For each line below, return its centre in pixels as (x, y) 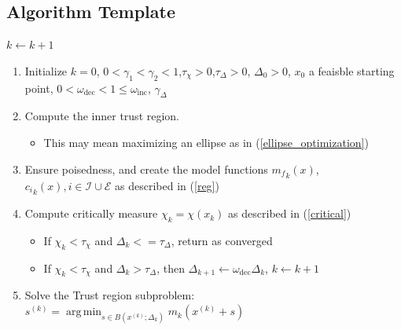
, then (171, 268)
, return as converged (222, 240)
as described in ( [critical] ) (290, 213)
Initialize (46, 70)
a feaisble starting (351, 70)
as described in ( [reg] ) (167, 185)
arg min (84, 312)
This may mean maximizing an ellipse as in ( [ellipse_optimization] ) (206, 142)
